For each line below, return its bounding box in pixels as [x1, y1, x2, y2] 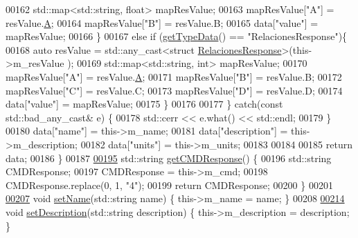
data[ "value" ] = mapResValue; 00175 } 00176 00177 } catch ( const [6, 97, 283, 111]
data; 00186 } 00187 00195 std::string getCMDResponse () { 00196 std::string [6, 150, 332, 165]
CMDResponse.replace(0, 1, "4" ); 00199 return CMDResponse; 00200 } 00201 [6, 177, 333, 192]
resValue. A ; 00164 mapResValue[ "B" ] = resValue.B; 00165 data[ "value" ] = [6, 15, 319, 30]
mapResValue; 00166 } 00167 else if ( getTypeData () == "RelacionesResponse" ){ [6, 29, 348, 43]
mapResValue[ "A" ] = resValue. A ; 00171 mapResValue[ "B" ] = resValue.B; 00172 [6, 69, 342, 83]
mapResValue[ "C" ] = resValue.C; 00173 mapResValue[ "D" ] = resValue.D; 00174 [6, 83, 343, 97]
